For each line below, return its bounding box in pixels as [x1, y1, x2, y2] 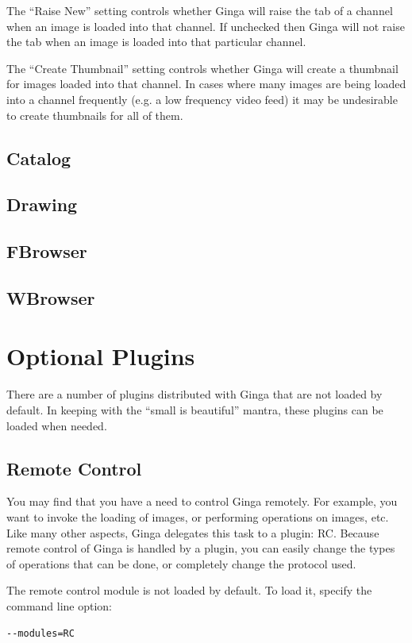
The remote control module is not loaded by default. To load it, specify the [6, 582, 372, 599]
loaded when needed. [6, 417, 107, 433]
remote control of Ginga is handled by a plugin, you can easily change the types [6, 540, 395, 556]
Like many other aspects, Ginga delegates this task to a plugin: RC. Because [6, 524, 379, 541]
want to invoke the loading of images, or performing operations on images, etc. [6, 508, 389, 525]
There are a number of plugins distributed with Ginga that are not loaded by [6, 386, 383, 402]
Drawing [6, 192, 78, 217]
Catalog [6, 145, 71, 170]
